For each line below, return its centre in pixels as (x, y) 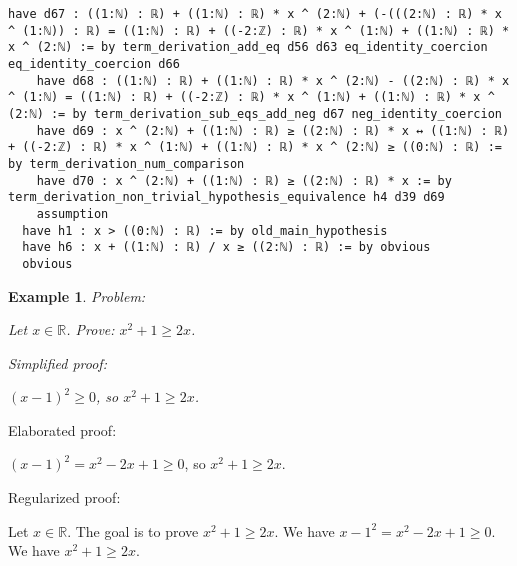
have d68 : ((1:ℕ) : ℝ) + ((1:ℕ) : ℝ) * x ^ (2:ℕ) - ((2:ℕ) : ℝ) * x (273, 80)
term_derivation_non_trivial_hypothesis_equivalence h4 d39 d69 (226, 197)
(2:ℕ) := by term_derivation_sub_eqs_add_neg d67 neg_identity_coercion (255, 113)
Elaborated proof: (62, 429)
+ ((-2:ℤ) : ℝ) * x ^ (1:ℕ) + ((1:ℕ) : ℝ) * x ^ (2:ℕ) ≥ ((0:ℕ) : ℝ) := (255, 147)
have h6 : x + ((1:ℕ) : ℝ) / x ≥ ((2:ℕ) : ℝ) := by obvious (226, 247)
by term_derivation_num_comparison (126, 163)
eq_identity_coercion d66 (94, 63)
